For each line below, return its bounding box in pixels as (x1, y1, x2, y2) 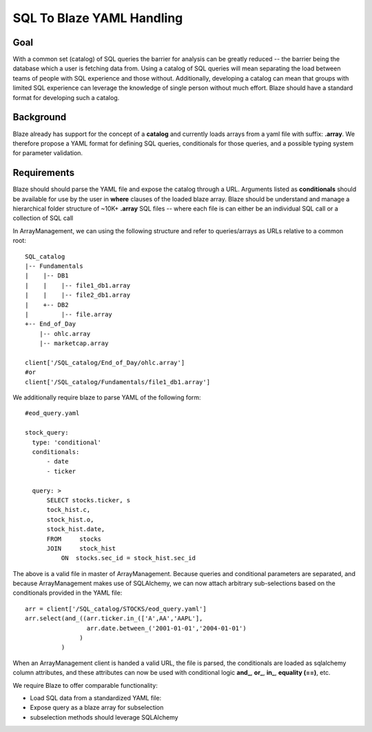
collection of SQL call (12, 214, 74, 222)
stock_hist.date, (46, 525, 105, 533)
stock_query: (25, 428, 69, 437)
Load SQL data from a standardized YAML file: (30, 693, 162, 702)
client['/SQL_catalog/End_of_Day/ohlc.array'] (25, 359, 185, 366)
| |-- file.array (25, 310, 113, 318)
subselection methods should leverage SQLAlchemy (30, 713, 178, 721)
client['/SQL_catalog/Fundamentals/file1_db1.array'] (25, 378, 210, 386)
